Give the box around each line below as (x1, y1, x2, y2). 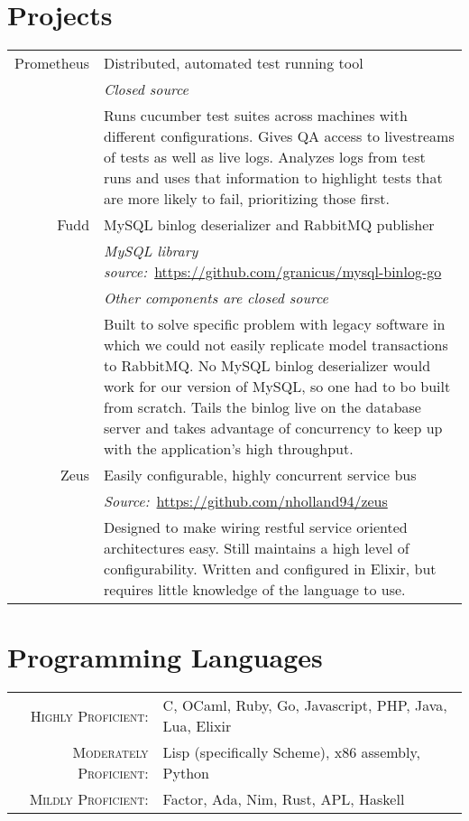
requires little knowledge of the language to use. (104, 579, 406, 601)
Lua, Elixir (162, 715, 232, 737)
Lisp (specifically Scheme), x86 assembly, (162, 742, 421, 763)
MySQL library (104, 240, 198, 262)
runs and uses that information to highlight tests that (104, 167, 443, 189)
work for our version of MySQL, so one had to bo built (104, 376, 451, 397)
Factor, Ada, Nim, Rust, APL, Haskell (162, 788, 405, 810)
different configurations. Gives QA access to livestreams (104, 126, 455, 147)
